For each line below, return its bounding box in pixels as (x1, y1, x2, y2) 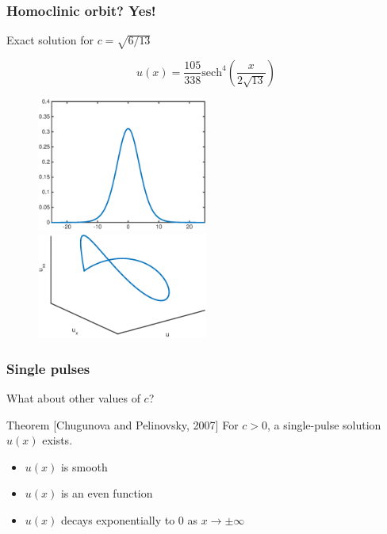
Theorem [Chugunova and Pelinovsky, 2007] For (6, 416, 239, 433)
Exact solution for (6, 32, 94, 48)
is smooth (60, 458, 108, 475)
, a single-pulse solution (267, 416, 381, 433)
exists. (42, 432, 73, 448)
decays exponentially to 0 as (60, 512, 197, 528)
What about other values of (6, 390, 140, 406)
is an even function (60, 485, 153, 502)
